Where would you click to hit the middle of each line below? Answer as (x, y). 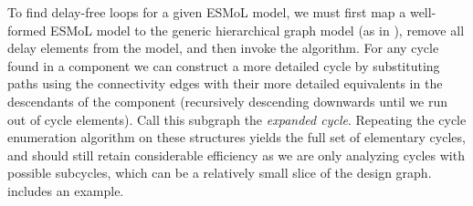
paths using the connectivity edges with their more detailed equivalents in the (225, 83)
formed (27, 30)
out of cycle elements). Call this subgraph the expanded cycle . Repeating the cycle (237, 119)
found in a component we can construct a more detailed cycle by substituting (224, 65)
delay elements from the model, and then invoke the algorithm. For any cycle (223, 48)
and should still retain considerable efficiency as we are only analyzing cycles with (236, 154)
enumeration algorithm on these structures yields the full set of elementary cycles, (236, 137)
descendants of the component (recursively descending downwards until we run (227, 101)
